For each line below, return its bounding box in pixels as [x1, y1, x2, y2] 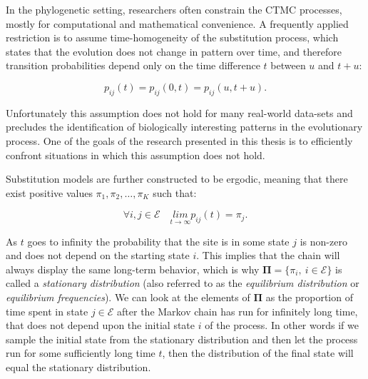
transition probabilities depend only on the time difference [6, 58, 260, 73]
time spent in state [6, 303, 88, 318]
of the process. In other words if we [205, 318, 359, 333]
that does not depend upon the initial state [6, 318, 195, 333]
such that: [153, 185, 197, 200]
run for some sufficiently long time [6, 345, 155, 360]
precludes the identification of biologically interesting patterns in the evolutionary [6, 119, 363, 134]
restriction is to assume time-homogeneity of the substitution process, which [6, 30, 339, 45]
